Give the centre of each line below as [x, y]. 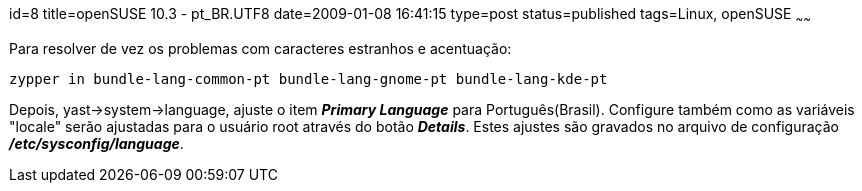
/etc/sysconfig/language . [96, 143]
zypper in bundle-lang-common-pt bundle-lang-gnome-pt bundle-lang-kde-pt [308, 78]
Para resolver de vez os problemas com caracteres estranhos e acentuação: [260, 48]
